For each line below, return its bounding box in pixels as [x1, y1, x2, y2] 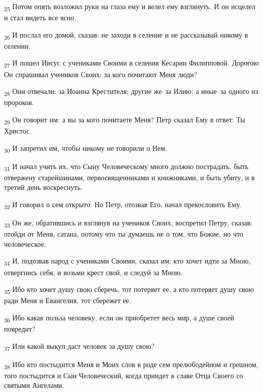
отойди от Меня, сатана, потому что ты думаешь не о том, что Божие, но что [4, 228, 243, 239]
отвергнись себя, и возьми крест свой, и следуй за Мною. [4, 267, 183, 277]
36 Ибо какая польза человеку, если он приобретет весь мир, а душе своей [4, 312, 235, 324]
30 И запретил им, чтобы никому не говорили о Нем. [4, 142, 167, 154]
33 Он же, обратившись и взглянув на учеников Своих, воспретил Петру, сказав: [4, 217, 253, 229]
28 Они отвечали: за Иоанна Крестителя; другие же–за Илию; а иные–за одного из [4, 86, 258, 97]
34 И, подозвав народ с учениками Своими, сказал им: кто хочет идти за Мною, [4, 255, 251, 268]
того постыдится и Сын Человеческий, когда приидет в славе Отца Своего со [4, 370, 243, 380]
